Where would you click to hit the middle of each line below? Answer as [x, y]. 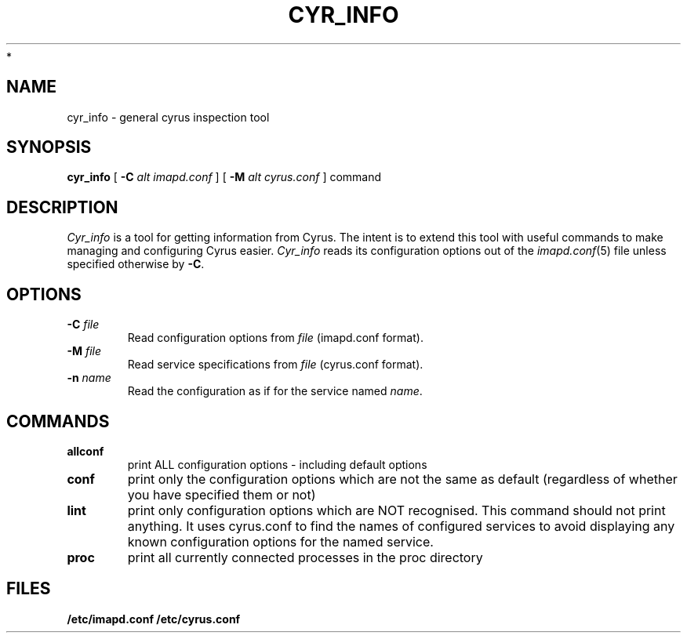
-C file [83, 325]
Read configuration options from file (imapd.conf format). [275, 338]
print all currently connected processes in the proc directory [305, 557]
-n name [89, 378]
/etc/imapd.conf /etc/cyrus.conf [154, 619]
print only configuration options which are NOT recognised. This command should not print [396, 510]
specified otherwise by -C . [136, 264]
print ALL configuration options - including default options [277, 464]
